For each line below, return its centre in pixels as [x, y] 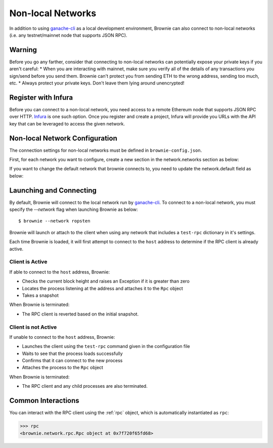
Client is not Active [33, 327]
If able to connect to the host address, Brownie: [60, 272]
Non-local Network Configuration [63, 138]
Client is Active [28, 262]
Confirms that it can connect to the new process [72, 361]
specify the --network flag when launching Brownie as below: [74, 209]
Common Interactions [44, 401]
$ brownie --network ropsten [54, 221]
